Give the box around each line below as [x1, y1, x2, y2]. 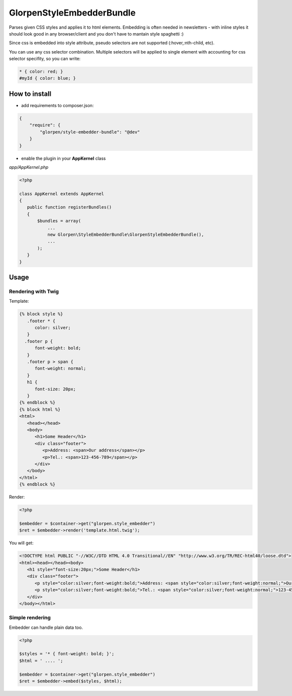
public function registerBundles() [27, 204, 112, 210]
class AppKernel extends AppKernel [19, 191, 104, 197]
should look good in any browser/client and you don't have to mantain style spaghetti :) [9, 31, 184, 37]
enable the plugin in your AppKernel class [21, 155, 106, 161]
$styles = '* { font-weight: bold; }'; [19, 651, 114, 657]
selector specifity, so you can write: [9, 56, 81, 62]
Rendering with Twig [9, 288, 59, 294]
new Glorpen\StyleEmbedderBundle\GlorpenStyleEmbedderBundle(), [47, 232, 204, 238]
